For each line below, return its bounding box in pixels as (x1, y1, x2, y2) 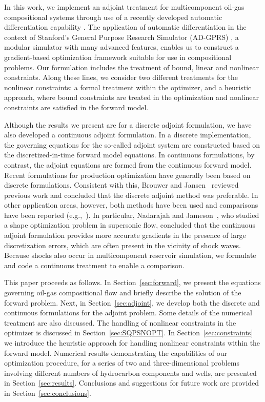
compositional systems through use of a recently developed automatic (4, 11, 222, 22)
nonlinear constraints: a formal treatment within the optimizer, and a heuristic (4, 82, 252, 92)
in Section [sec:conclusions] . (4, 387, 91, 398)
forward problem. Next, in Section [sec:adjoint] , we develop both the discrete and (4, 297, 260, 308)
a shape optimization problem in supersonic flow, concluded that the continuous (4, 219, 256, 230)
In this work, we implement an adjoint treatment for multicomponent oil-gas (4, 2, 244, 12)
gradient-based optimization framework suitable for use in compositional (4, 51, 232, 62)
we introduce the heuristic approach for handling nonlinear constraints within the (4, 337, 260, 348)
